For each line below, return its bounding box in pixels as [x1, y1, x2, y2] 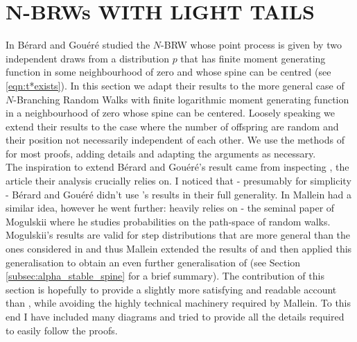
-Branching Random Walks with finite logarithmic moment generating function [13, 92, 349, 106]
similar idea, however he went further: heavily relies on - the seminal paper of [6, 200, 335, 215]
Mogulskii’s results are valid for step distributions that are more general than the [6, 228, 351, 242]
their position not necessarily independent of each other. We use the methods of [6, 132, 345, 147]
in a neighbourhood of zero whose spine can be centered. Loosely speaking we [6, 105, 336, 120]
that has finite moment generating [180, 51, 326, 65]
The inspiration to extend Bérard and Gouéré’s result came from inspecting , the [6, 160, 349, 174]
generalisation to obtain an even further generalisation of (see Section [6, 255, 301, 269]
